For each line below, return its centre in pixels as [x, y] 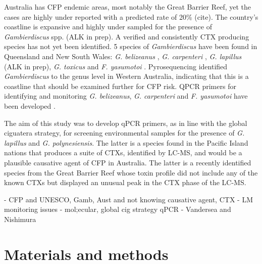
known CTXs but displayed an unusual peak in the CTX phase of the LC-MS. [125, 182]
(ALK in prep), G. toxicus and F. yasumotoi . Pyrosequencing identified [116, 66]
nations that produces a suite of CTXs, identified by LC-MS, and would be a [123, 152]
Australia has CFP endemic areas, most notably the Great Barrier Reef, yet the [128, 7]
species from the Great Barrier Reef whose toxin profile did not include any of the [131, 172]
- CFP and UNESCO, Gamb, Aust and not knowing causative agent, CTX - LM [128, 199]
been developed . [30, 105]
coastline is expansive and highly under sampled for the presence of [108, 27]
